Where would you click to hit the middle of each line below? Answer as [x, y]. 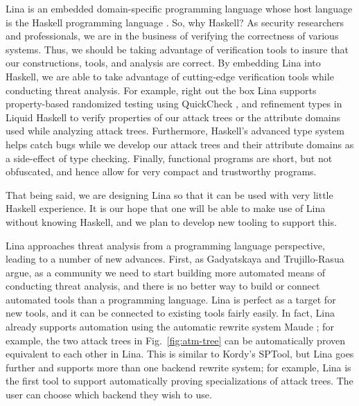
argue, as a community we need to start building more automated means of [166, 272]
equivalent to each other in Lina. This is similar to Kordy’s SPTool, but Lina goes [180, 354]
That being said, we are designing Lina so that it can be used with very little [169, 194]
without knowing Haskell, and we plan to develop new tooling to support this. [171, 221]
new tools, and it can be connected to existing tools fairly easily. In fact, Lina [170, 313]
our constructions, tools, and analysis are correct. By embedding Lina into [163, 63]
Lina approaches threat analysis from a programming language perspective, [165, 245]
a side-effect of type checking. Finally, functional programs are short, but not [169, 158]
